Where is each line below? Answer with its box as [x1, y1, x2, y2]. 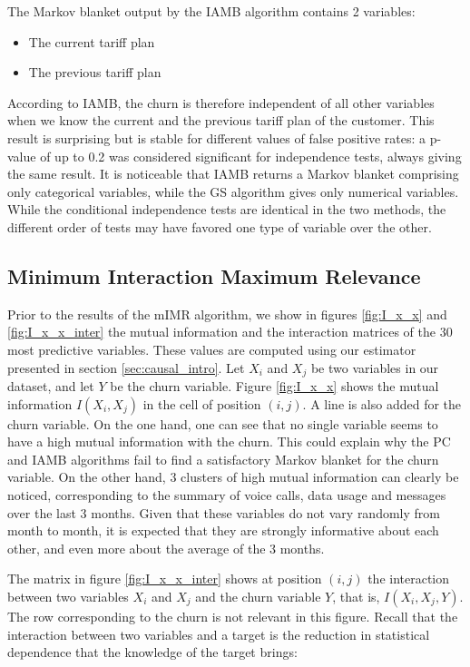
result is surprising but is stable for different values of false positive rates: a [7, 128, 426, 147]
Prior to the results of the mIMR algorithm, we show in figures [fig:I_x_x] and [7, 304, 447, 323]
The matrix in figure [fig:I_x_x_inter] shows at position [7, 569, 322, 588]
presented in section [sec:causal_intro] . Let [7, 358, 245, 377]
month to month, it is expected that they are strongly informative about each [7, 521, 439, 540]
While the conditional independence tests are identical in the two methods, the [7, 200, 446, 219]
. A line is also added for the [302, 394, 462, 413]
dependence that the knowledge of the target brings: [7, 642, 298, 662]
